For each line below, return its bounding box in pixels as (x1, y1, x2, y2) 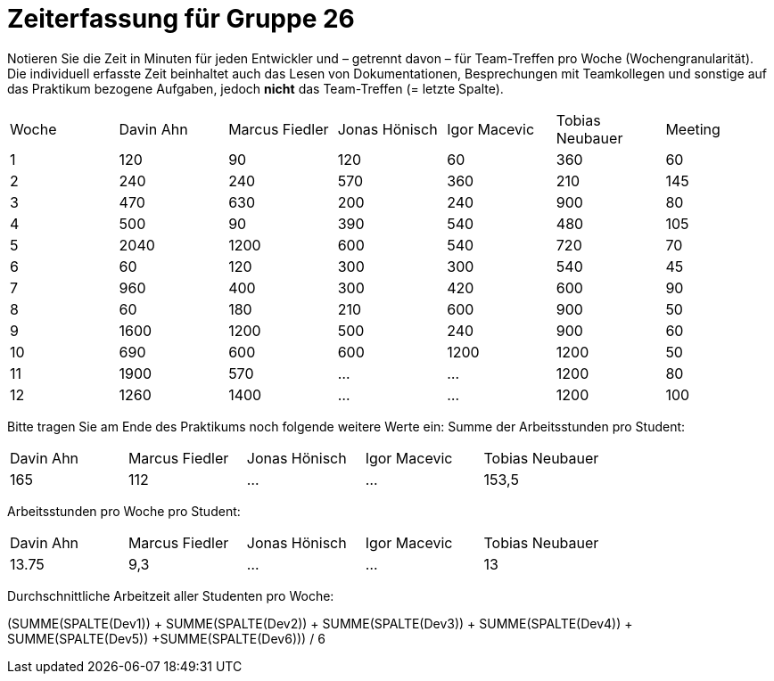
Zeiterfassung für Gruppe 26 (7, 4, 355, 34)
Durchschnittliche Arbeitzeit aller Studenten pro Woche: (7, 587, 334, 603)
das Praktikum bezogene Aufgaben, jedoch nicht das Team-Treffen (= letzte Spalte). (7, 80, 504, 96)
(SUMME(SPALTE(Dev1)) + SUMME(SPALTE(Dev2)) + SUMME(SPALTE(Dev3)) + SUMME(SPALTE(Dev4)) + (7, 615, 633, 631)
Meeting (665, 119, 720, 138)
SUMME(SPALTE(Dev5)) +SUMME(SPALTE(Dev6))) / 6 (7, 630, 325, 646)
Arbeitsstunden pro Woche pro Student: (7, 503, 241, 519)
